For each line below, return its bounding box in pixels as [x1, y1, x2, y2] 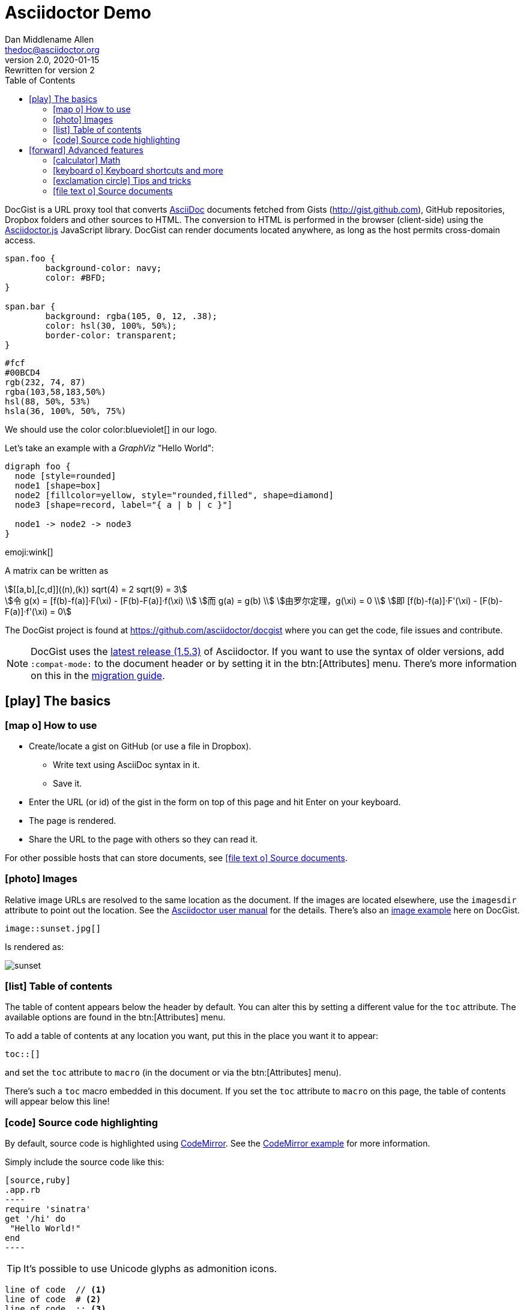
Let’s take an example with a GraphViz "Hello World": [5, 442, 214, 453]
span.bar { [5, 301, 56, 311]
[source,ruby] [5, 1175, 71, 1186]
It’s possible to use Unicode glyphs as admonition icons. [23, 1263, 277, 1275]
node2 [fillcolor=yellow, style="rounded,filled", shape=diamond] [14, 490, 334, 500]
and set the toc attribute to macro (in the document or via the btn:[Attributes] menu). [5, 1067, 342, 1078]
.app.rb [5, 1185, 41, 1195]
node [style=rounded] [14, 471, 116, 481]
